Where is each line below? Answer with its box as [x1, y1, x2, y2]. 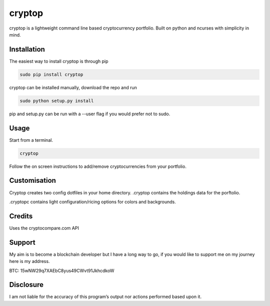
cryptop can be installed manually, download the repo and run [9, 84, 137, 90]
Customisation [9, 176, 56, 185]
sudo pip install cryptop [19, 72, 83, 77]
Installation [9, 45, 45, 54]
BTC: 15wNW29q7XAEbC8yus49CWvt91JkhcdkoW [9, 267, 114, 273]
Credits [9, 212, 33, 220]
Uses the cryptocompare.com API [9, 225, 79, 231]
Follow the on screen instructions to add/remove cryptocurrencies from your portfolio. [9, 163, 187, 169]
